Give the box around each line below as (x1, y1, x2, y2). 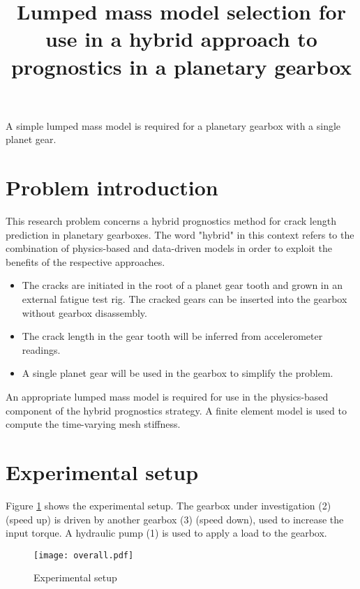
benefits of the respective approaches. (6, 254, 165, 269)
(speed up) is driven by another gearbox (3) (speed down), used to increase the (6, 512, 344, 526)
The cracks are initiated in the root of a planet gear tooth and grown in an (22, 278, 343, 292)
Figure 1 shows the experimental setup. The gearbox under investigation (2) (6, 498, 331, 512)
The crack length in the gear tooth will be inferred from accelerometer (22, 329, 323, 343)
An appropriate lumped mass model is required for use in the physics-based (6, 389, 329, 403)
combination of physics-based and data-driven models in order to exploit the (6, 241, 332, 255)
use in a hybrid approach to (45, 24, 317, 53)
